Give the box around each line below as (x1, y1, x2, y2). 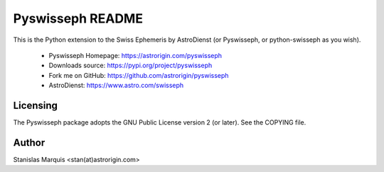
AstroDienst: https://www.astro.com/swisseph (48, 81, 184, 90)
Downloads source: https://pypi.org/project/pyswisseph (48, 61, 213, 70)
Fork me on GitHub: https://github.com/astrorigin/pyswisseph (48, 71, 229, 79)
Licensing (13, 99, 58, 111)
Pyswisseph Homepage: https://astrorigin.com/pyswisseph (48, 51, 223, 59)
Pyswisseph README (13, 11, 144, 26)
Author (13, 137, 46, 149)
